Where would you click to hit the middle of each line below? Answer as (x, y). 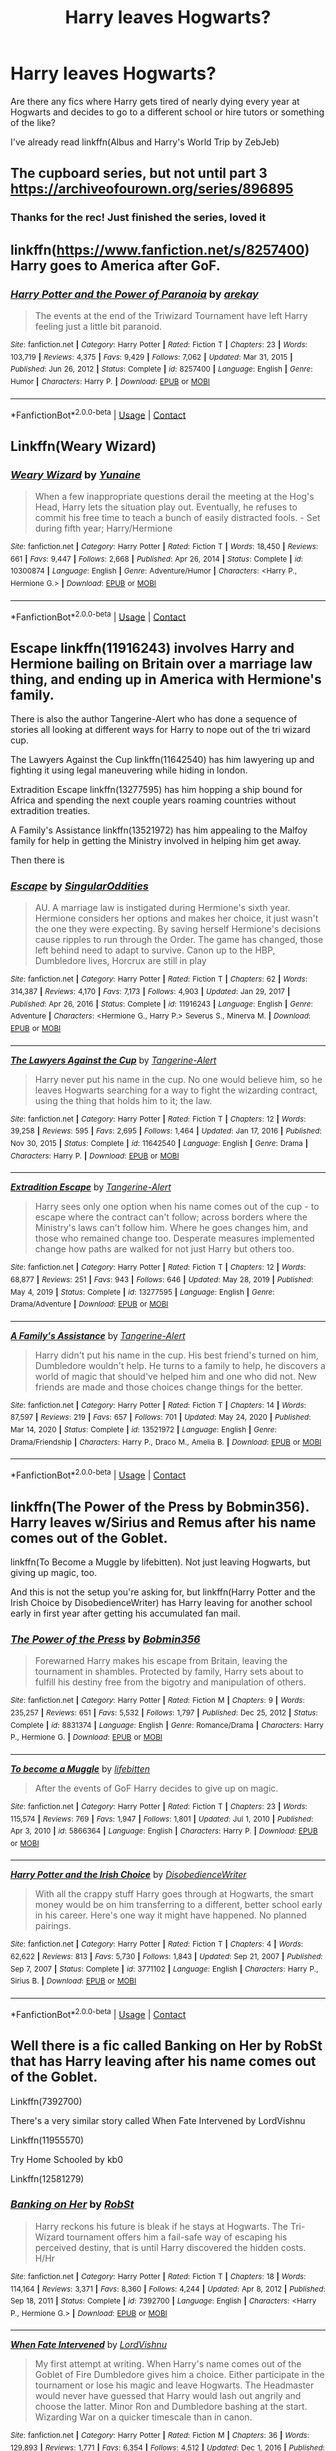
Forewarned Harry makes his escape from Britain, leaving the (161, 1661)
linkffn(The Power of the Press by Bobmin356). (160, 1506)
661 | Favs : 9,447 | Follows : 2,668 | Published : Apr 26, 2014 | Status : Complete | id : (156, 559)
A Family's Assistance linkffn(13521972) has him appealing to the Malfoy (159, 830)
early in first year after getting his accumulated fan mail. (125, 1613)
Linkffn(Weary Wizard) (83, 446)
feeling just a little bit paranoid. (98, 326)
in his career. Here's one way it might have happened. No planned (170, 1915)
